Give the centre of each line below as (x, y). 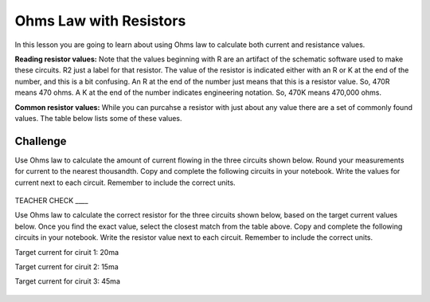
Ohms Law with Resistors (100, 21)
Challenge (41, 141)
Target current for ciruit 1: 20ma (67, 252)
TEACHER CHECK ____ (51, 200)
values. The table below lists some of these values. (98, 118)
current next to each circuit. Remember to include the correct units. (125, 182)
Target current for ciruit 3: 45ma (68, 281)
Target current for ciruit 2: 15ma (66, 266)
